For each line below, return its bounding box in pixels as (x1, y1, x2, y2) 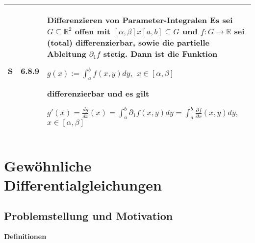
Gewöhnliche (4, 155, 92, 175)
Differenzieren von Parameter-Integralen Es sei (47, 14, 233, 25)
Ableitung (47, 48, 86, 59)
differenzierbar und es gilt (47, 88, 150, 99)
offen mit (75, 25, 111, 37)
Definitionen (4, 231, 47, 242)
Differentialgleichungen (4, 174, 162, 194)
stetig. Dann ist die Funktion (103, 48, 218, 59)
